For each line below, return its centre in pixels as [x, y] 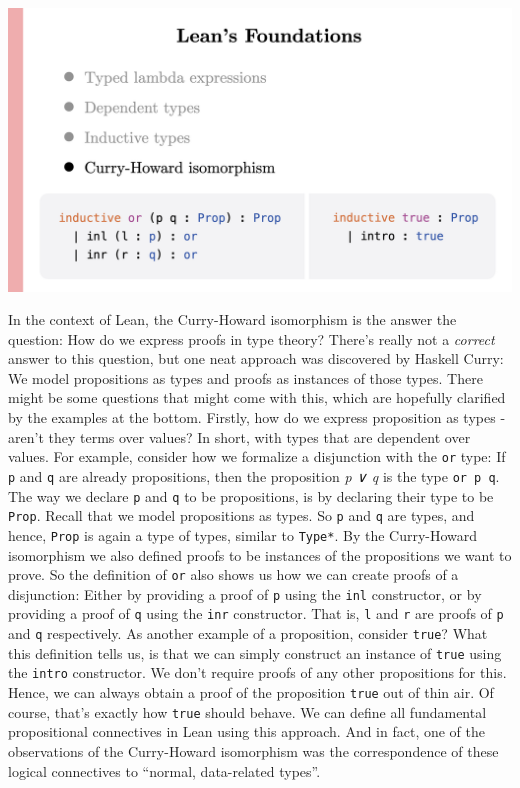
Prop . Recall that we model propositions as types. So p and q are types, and [241, 515]
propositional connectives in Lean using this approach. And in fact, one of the [247, 731]
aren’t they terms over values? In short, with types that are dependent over [239, 436]
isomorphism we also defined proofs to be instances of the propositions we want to [260, 554]
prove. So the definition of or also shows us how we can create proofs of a [233, 574]
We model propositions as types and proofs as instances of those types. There [245, 377]
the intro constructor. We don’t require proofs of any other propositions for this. [257, 672]
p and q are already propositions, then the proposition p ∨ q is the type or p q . [254, 475]
